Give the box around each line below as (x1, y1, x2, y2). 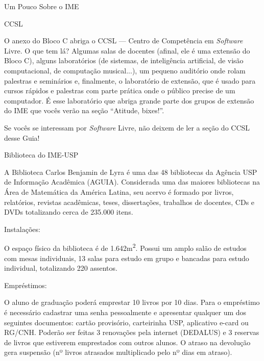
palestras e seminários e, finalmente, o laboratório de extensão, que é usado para (4, 75, 256, 86)
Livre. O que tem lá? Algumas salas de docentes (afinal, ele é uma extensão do (4, 45, 250, 56)
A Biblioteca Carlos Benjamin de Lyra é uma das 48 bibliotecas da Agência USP (4, 166, 257, 177)
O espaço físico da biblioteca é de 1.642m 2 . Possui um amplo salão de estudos (4, 241, 247, 253)
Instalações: (4, 223, 40, 234)
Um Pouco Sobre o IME (4, 1, 79, 11)
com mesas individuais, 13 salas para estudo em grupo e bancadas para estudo (4, 252, 249, 263)
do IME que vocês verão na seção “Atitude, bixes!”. (4, 105, 164, 116)
